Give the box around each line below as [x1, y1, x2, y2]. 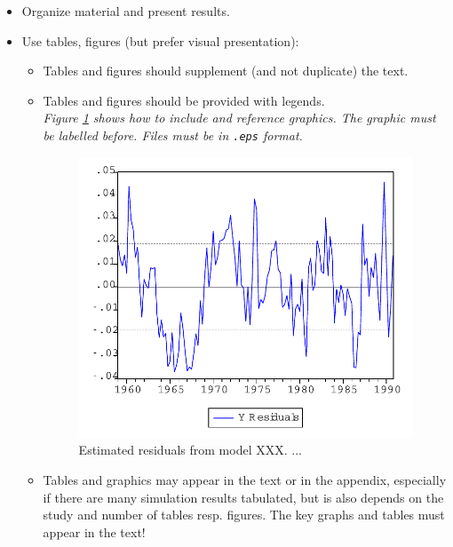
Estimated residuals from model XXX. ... [78, 440, 302, 459]
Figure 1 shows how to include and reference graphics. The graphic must [43, 108, 436, 127]
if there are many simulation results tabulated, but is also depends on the [43, 488, 444, 506]
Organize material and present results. [21, 2, 230, 20]
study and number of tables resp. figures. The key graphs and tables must [43, 505, 445, 524]
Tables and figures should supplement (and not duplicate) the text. [43, 61, 409, 80]
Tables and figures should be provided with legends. [43, 91, 325, 109]
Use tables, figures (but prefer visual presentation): [21, 31, 299, 50]
